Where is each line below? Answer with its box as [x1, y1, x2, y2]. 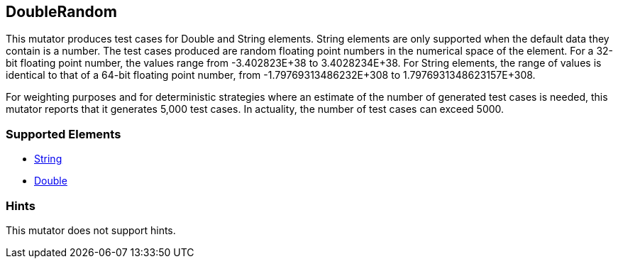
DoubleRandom [6, 3, 117, 21]
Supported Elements [6, 126, 121, 141]
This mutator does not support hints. [6, 224, 176, 236]
